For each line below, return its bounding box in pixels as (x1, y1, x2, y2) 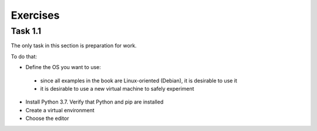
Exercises (11, 9, 60, 22)
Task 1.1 (11, 26, 41, 36)
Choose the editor (25, 115, 69, 122)
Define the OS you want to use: (25, 64, 101, 71)
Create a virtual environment (25, 106, 95, 113)
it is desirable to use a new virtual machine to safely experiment (40, 85, 194, 92)
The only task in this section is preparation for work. (11, 42, 137, 49)
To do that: (11, 53, 38, 60)
